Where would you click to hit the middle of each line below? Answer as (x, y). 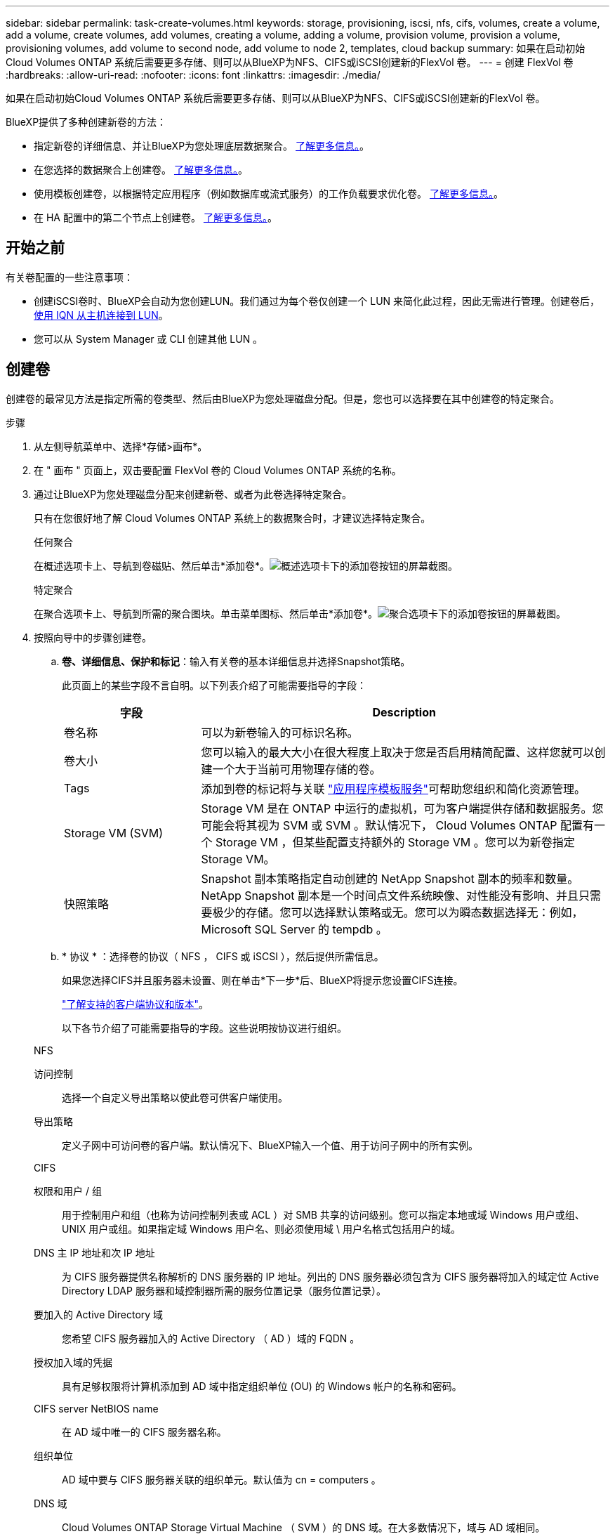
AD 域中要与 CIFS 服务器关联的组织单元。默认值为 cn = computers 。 (221, 1479)
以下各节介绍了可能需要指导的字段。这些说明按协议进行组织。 (204, 1028)
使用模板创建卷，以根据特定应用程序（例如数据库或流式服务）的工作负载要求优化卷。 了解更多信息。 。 (269, 194)
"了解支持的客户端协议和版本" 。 (135, 1004)
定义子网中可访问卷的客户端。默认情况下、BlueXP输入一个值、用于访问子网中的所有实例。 (270, 1145)
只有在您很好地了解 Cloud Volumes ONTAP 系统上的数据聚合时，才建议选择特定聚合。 (232, 518)
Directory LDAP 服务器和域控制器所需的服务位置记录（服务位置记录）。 (224, 1290)
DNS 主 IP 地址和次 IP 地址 (94, 1252)
